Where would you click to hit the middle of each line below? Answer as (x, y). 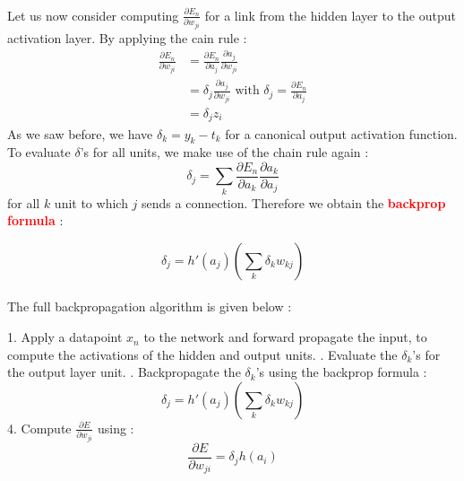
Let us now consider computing (93, 15)
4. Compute (39, 428)
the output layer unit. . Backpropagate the (124, 372)
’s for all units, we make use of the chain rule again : (224, 152)
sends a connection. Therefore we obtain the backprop (294, 202)
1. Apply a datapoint (65, 337)
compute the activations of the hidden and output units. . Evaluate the (202, 354)
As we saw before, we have (80, 133)
